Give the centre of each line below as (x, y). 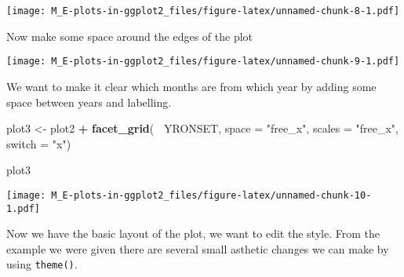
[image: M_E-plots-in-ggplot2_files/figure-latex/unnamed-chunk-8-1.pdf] (203, 11)
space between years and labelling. (89, 102)
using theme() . (42, 264)
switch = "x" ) (39, 143)
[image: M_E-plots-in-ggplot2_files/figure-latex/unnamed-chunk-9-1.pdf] (203, 62)
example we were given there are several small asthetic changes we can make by (198, 248)
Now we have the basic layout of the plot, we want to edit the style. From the (193, 233)
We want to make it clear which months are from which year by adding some (191, 86)
